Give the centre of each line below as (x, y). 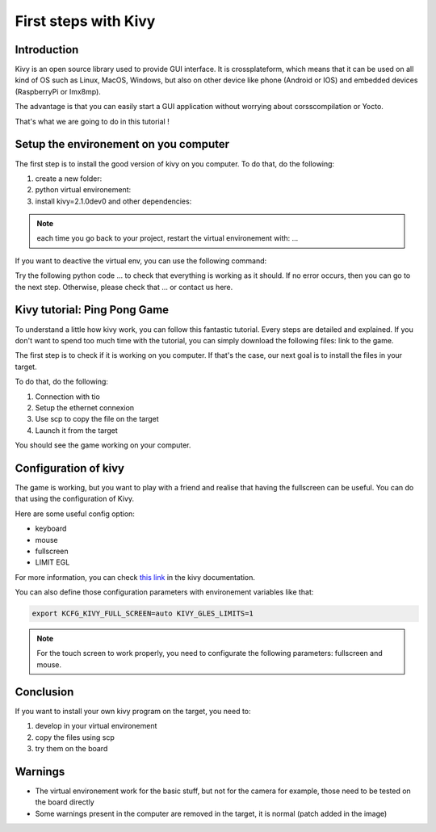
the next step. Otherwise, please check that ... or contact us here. (124, 287)
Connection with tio (67, 397)
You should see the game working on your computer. (103, 445)
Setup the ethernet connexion (85, 407)
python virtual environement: (83, 190)
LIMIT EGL (52, 562)
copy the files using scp (75, 737)
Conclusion (44, 692)
